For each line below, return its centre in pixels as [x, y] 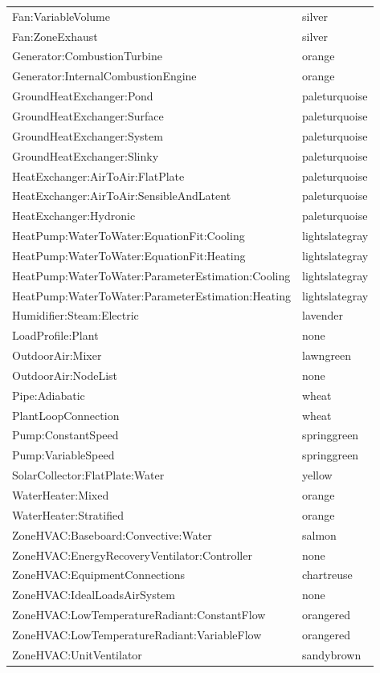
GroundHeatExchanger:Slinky [86, 155]
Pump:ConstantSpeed [65, 435]
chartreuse [327, 575]
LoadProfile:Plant [55, 335]
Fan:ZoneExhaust [55, 36]
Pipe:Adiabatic [49, 395]
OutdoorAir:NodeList [65, 375]
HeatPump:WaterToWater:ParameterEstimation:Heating [151, 295]
